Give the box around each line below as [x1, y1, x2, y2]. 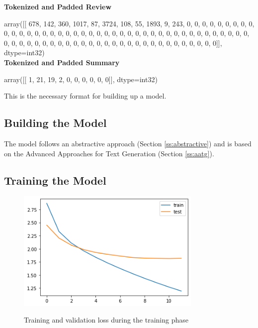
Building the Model [4, 115, 107, 130]
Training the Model [4, 172, 106, 188]
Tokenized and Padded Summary [4, 57, 120, 67]
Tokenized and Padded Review [4, 1, 112, 11]
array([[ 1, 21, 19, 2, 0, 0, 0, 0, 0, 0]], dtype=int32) [4, 74, 158, 84]
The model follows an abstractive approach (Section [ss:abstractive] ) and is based [4, 138, 252, 148]
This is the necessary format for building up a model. [4, 91, 167, 101]
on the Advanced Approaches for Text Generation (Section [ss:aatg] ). [4, 148, 214, 158]
